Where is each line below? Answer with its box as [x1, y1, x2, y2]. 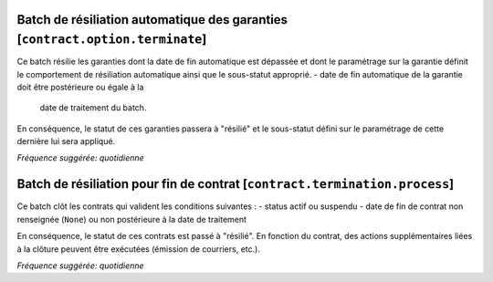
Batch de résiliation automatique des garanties [16, 12, 288, 27]
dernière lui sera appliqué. [16, 136, 116, 147]
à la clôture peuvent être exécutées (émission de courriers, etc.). [16, 243, 260, 255]
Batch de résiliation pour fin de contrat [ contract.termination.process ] [16, 176, 455, 192]
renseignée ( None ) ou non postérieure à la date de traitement [16, 214, 246, 225]
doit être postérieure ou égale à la [16, 81, 144, 92]
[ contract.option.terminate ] [16, 32, 207, 47]
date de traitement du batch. [39, 102, 147, 113]
